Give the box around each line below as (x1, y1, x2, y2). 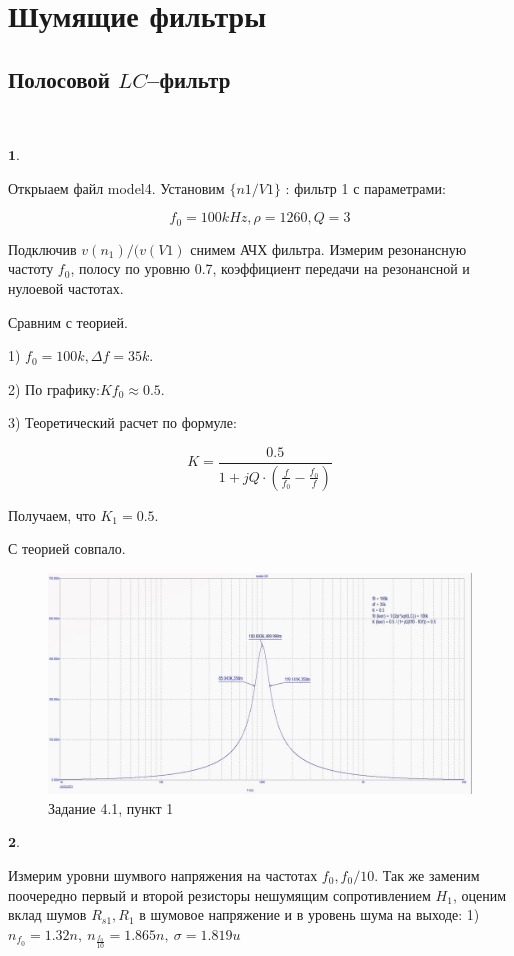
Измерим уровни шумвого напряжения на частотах (8, 864, 318, 885)
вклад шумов (8, 904, 87, 925)
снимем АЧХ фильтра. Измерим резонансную (190, 238, 467, 259)
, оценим (452, 884, 507, 905)
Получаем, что (8, 504, 96, 525)
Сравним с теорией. (8, 311, 128, 332)
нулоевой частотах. (8, 278, 124, 298)
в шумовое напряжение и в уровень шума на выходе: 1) (139, 904, 480, 925)
